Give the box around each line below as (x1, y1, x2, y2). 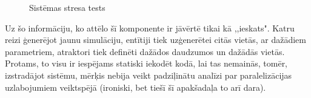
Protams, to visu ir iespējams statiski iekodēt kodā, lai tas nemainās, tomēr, (5, 57, 288, 70)
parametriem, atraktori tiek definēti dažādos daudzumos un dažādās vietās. (5, 45, 285, 57)
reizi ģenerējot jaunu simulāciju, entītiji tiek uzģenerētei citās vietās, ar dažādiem (5, 33, 306, 46)
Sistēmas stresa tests (29, 1, 105, 13)
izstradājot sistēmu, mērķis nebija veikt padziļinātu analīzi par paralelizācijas (5, 68, 292, 81)
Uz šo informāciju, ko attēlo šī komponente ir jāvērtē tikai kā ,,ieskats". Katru (5, 21, 295, 34)
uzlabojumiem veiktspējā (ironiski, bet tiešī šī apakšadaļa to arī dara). (5, 80, 266, 93)
